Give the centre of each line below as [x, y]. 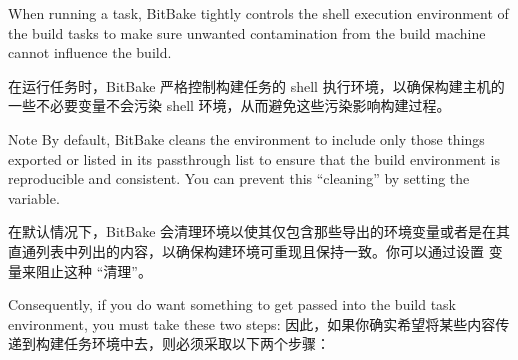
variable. [34, 197]
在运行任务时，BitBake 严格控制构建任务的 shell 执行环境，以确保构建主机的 [256, 85]
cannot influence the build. [90, 52]
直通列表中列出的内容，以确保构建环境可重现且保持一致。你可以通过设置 [246, 250]
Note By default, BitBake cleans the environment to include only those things [246, 138]
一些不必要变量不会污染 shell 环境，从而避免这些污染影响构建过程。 [229, 105]
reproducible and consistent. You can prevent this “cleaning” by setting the [239, 178]
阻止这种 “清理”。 [93, 270]
